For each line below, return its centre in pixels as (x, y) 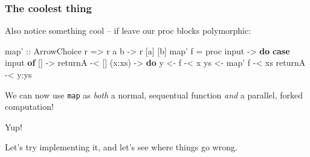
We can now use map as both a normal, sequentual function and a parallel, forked (154, 95)
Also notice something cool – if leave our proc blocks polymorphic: (128, 30)
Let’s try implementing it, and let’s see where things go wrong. (121, 147)
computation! (29, 107)
